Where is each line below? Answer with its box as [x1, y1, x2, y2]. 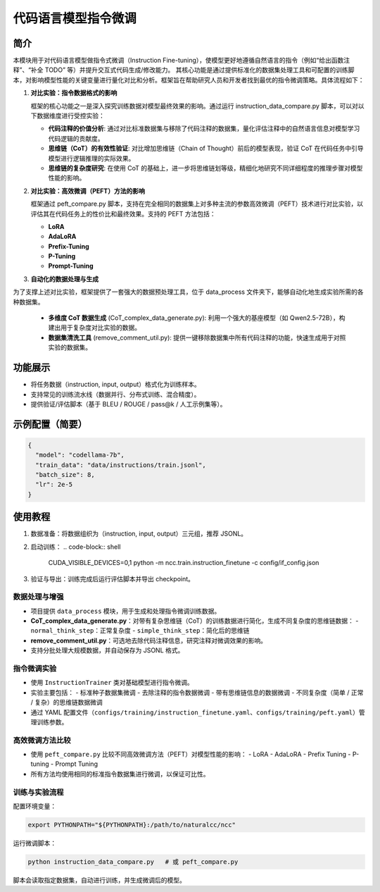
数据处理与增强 [13, 592, 64, 602]
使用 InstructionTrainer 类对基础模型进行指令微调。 [30, 679, 194, 687]
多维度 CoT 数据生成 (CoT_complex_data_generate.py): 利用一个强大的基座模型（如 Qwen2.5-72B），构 [48, 314, 346, 322]
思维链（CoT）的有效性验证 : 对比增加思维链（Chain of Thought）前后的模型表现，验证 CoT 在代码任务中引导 [48, 144, 364, 153]
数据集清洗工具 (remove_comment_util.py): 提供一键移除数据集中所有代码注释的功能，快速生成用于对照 [48, 333, 346, 342]
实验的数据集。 [48, 343, 91, 352]
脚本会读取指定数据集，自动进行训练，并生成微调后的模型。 [13, 876, 186, 884]
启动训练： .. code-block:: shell [30, 543, 121, 551]
